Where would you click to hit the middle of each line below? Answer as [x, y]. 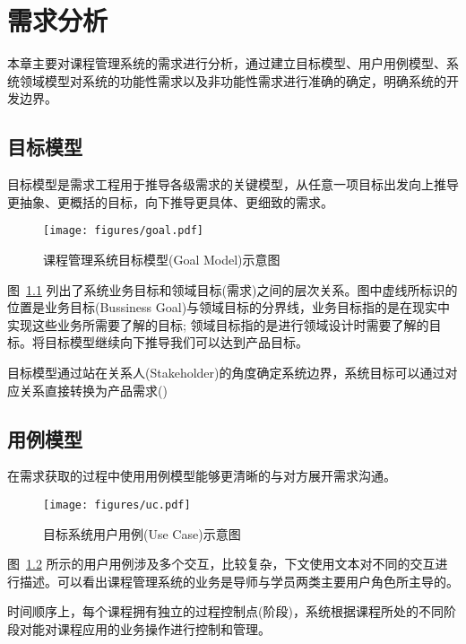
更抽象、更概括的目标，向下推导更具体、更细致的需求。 [170, 201]
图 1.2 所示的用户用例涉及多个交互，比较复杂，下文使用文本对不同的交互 [221, 564]
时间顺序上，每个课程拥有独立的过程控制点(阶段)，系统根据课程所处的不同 [225, 611]
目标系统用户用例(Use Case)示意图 [142, 533]
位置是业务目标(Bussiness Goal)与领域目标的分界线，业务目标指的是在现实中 [229, 307]
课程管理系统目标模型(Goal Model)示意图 [162, 259]
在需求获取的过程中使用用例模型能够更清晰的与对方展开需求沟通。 [202, 476]
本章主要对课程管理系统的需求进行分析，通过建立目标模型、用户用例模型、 [227, 63]
